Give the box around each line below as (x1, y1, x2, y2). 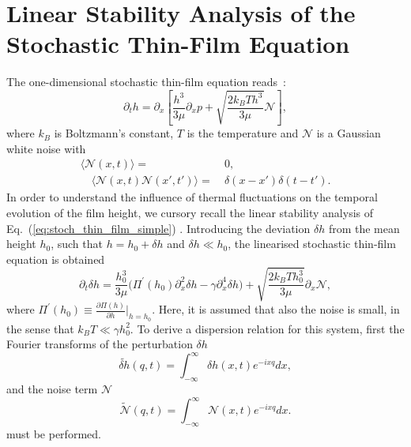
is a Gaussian (316, 125, 381, 141)
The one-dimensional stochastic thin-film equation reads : (6, 73, 286, 90)
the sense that (6, 320, 74, 336)
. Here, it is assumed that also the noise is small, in (152, 301, 400, 317)
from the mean (328, 220, 400, 236)
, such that (51, 235, 103, 252)
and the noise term (6, 380, 98, 396)
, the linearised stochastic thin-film (228, 235, 396, 252)
